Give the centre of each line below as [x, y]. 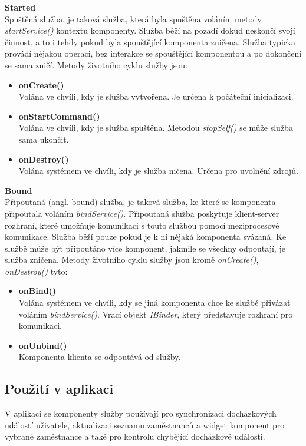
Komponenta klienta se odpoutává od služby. [100, 357]
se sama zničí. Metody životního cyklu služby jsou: [96, 65]
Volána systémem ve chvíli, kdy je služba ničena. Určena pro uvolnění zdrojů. [158, 171]
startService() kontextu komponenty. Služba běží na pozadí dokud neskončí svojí [150, 30]
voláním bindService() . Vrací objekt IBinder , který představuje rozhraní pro [156, 314]
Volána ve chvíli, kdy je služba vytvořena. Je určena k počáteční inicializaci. [156, 96]
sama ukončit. [44, 139]
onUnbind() [43, 345]
